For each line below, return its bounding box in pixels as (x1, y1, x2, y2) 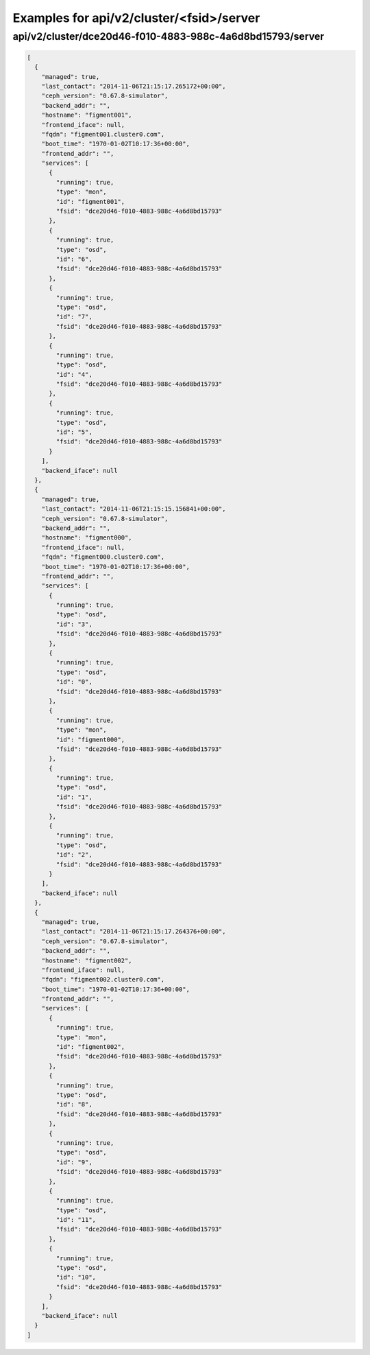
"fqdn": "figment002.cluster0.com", (41, 975, 164, 984)
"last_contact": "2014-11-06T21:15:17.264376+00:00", (41, 927, 226, 936)
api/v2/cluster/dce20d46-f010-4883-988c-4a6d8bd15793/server (12, 30, 325, 43)
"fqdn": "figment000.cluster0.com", (41, 553, 164, 561)
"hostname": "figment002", (41, 956, 133, 964)
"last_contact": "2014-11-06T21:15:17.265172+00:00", (41, 82, 226, 90)
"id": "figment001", (56, 198, 125, 205)
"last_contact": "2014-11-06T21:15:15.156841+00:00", (41, 505, 226, 513)
